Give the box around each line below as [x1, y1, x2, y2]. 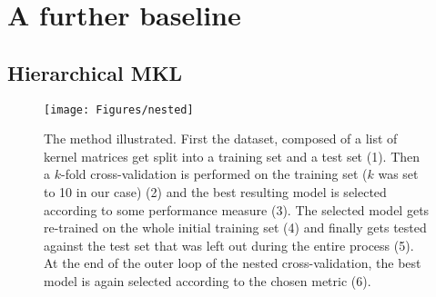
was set [378, 164, 419, 183]
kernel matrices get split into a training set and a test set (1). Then [44, 146, 421, 165]
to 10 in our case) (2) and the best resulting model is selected [44, 183, 387, 202]
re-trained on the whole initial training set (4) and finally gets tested [44, 218, 427, 237]
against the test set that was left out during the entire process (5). [44, 235, 414, 254]
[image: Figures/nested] [44, 103, 194, 116]
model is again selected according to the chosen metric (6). [44, 271, 371, 290]
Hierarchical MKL [7, 58, 183, 86]
